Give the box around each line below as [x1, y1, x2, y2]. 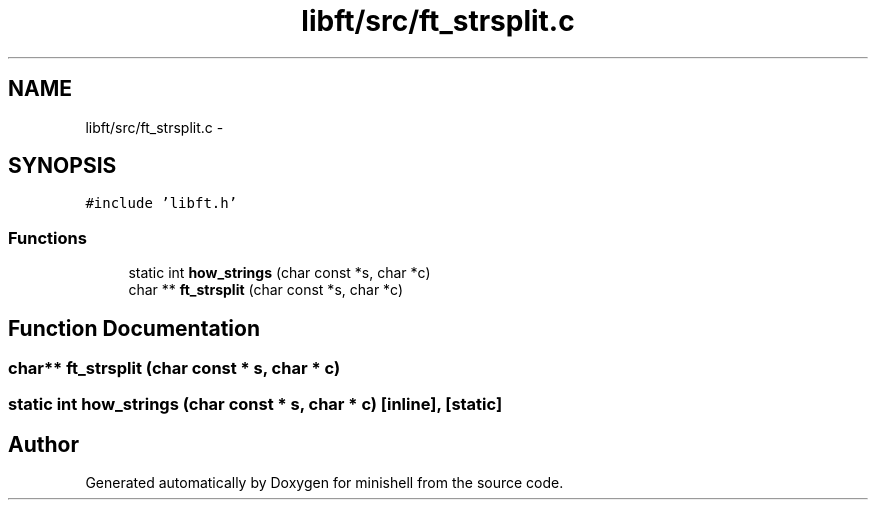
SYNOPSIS [8, 153, 117, 179]
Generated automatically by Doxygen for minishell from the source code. [85, 474, 564, 492]
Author [8, 431, 79, 457]
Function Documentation [8, 315, 260, 341]
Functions [8, 227, 87, 248]
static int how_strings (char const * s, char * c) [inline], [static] [8, 394, 503, 415]
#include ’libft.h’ [85, 195, 238, 212]
